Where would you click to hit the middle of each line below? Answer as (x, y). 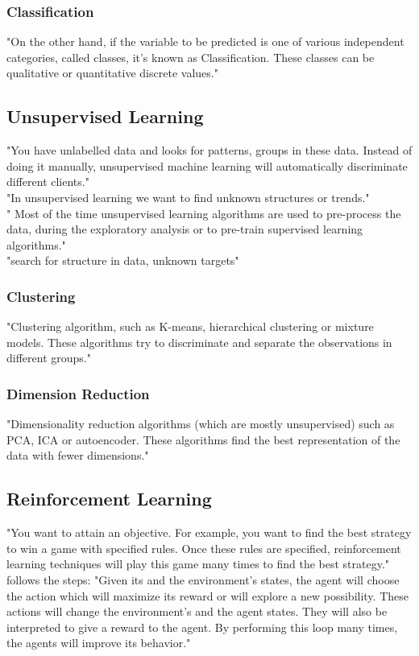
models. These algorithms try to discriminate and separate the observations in (199, 342)
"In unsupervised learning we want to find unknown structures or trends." (188, 197)
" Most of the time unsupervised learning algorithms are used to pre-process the (204, 213)
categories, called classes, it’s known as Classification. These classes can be (191, 57)
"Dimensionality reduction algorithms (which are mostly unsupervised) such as (201, 424)
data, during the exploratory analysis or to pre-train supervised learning (185, 229)
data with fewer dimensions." (78, 455)
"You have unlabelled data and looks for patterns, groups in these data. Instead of (209, 150)
